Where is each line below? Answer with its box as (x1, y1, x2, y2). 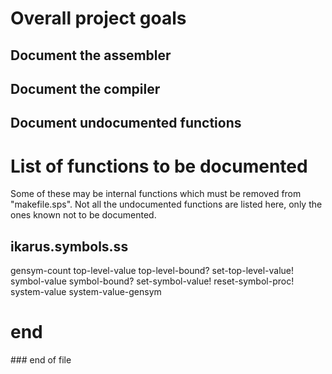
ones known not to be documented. (10, 209, 157, 221)
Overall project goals (10, 7, 187, 30)
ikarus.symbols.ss (10, 238, 129, 255)
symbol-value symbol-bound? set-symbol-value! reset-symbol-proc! (10, 275, 295, 287)
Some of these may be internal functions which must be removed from (10, 188, 302, 200)
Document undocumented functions (10, 115, 242, 132)
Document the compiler (10, 80, 161, 97)
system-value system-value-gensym (10, 286, 162, 298)
